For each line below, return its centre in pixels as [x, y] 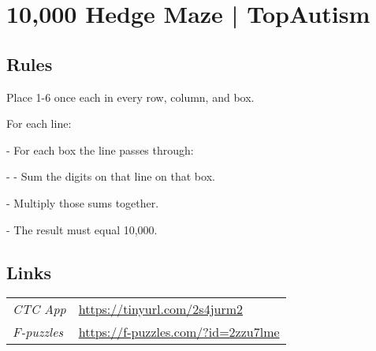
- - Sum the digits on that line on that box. [111, 176]
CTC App [39, 309]
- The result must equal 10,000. [82, 229]
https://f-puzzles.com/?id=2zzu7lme [179, 332]
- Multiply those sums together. [83, 202]
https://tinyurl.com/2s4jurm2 [161, 309]
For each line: [39, 123]
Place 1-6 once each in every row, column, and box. [130, 97]
